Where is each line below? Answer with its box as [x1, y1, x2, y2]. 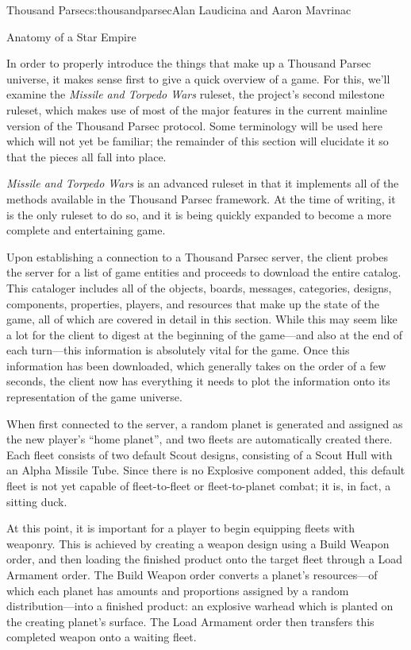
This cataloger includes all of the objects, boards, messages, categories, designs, [6, 279, 392, 296]
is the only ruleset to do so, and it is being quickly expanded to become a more [6, 206, 391, 222]
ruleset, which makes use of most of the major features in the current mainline [6, 101, 388, 118]
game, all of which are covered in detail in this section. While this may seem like [6, 311, 398, 327]
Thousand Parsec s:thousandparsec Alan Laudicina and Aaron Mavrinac [6, 2, 351, 17]
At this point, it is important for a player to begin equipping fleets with [6, 520, 355, 536]
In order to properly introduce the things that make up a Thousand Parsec [6, 55, 371, 72]
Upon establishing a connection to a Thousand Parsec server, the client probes [6, 248, 389, 265]
